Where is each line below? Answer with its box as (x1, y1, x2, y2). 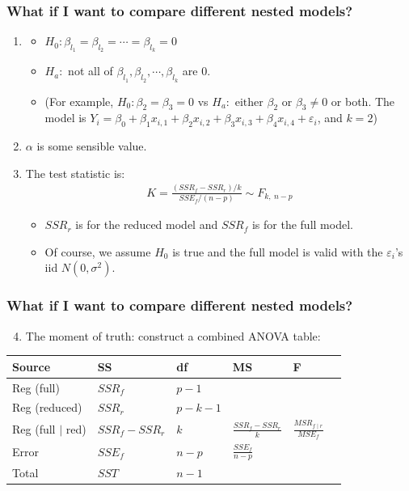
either (234, 96, 264, 108)
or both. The (331, 92, 395, 109)
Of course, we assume (44, 243, 151, 260)
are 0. (182, 62, 211, 79)
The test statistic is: (25, 164, 125, 181)
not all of (68, 62, 113, 79)
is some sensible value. (36, 138, 147, 154)
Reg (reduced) (12, 399, 82, 416)
